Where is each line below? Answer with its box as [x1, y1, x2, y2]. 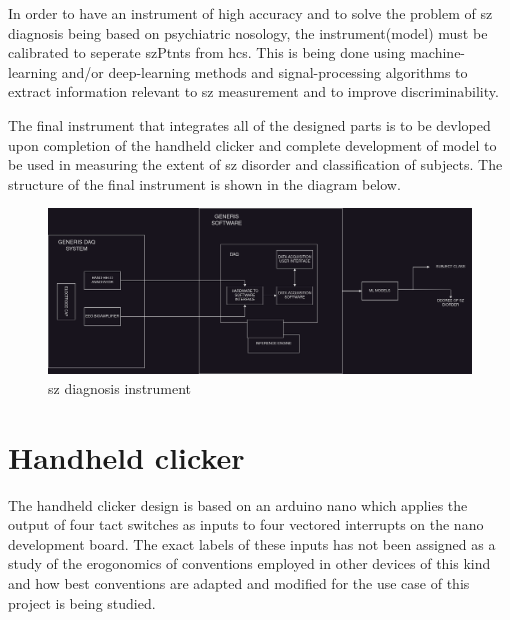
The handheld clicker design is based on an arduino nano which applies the [8, 494, 468, 515]
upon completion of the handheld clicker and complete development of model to [8, 134, 497, 155]
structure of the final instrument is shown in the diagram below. [8, 173, 401, 194]
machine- [410, 42, 466, 63]
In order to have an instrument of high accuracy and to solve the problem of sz [8, 3, 493, 23]
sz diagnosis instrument [48, 377, 192, 398]
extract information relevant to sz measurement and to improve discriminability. [8, 81, 499, 102]
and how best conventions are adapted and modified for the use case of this [8, 573, 470, 594]
